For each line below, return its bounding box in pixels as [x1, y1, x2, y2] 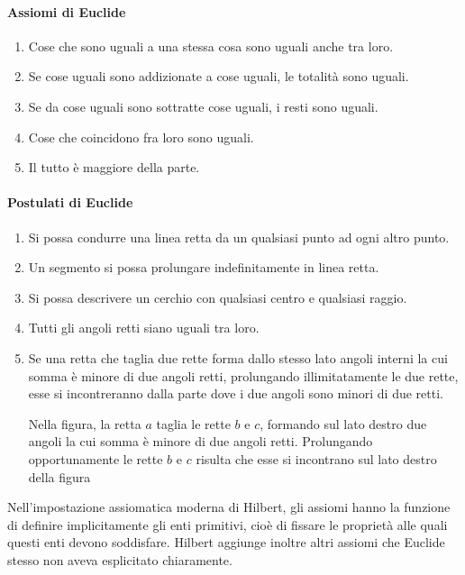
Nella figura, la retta [28, 414, 141, 433]
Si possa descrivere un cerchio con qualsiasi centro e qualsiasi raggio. [28, 287, 407, 306]
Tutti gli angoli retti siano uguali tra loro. [28, 318, 260, 337]
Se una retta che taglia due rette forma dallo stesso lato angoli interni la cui [28, 348, 448, 367]
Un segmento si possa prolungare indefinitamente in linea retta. [28, 258, 379, 277]
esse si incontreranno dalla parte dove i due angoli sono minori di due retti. [28, 384, 443, 403]
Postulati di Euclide [7, 193, 133, 212]
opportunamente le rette [28, 449, 163, 468]
